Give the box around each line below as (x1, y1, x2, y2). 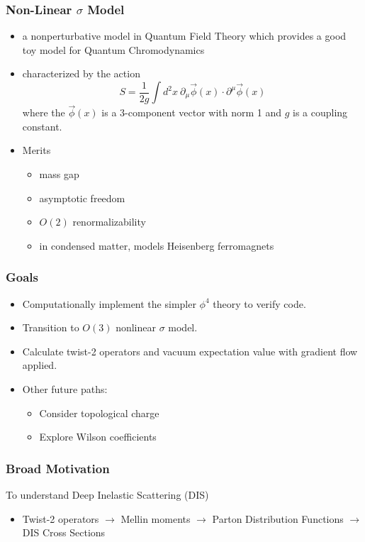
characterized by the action (22, 66, 140, 81)
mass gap (39, 167, 79, 181)
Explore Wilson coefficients (39, 429, 157, 444)
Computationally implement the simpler (22, 296, 196, 311)
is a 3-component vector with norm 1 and (101, 105, 282, 120)
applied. (22, 358, 57, 372)
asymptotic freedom (39, 190, 125, 205)
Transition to (22, 320, 79, 335)
